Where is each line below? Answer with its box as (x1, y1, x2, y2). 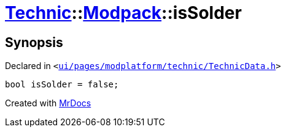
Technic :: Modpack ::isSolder (5, 2, 242, 23)
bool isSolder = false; (5, 79, 119, 90)
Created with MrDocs (5, 98, 91, 109)
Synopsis (5, 34, 63, 50)
